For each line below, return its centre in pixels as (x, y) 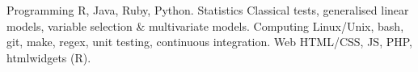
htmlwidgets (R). (49, 57)
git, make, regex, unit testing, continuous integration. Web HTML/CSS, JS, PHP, (209, 42)
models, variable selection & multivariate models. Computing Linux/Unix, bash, (205, 25)
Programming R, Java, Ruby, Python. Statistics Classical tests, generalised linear (208, 10)
